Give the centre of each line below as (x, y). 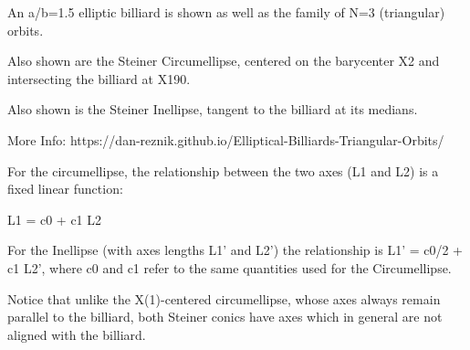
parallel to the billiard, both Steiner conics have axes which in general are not (225, 317)
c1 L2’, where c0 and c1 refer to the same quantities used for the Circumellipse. (230, 267)
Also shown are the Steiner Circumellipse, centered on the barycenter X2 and (224, 61)
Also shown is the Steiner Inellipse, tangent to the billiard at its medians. (213, 109)
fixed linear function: (65, 189)
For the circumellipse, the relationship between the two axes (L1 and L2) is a (223, 170)
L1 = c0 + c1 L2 (55, 219)
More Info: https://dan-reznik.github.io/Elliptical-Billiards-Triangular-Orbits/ (226, 139)
